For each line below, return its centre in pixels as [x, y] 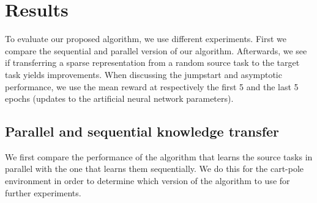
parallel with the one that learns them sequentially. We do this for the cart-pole [155, 169]
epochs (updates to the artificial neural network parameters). [119, 98]
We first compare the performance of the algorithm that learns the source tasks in [159, 156]
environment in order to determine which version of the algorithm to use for [147, 181]
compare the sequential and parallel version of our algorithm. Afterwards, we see [156, 50]
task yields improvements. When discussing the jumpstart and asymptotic [144, 74]
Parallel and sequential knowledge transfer [142, 131]
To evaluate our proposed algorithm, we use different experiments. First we [146, 39]
